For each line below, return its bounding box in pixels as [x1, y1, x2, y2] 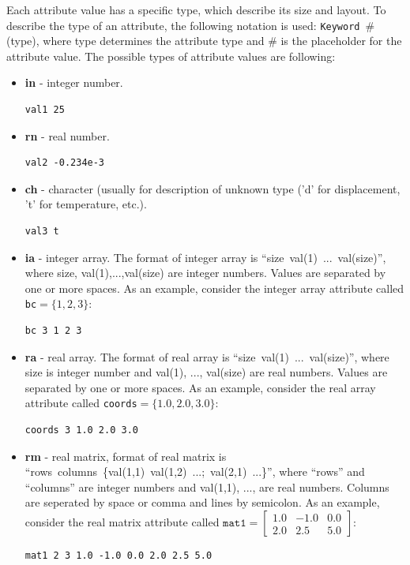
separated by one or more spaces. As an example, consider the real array [24, 379, 376, 395]
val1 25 [24, 104, 65, 116]
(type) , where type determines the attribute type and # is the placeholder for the [6, 32, 402, 49]
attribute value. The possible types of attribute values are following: [6, 47, 336, 64]
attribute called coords [24, 395, 137, 411]
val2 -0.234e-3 [24, 157, 105, 169]
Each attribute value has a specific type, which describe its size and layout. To [6, 2, 386, 17]
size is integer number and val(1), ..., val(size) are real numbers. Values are [24, 364, 388, 380]
